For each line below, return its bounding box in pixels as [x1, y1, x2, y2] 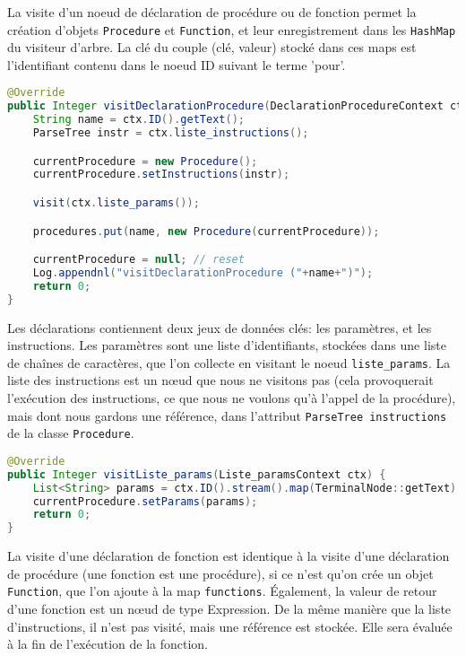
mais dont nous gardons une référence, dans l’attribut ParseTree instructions [7, 406, 447, 424]
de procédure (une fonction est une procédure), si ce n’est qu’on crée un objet [7, 564, 434, 582]
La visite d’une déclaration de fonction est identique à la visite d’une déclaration [7, 547, 450, 565]
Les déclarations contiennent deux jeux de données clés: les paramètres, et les [7, 318, 432, 337]
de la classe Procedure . [7, 424, 134, 442]
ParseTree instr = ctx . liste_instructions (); [32, 127, 309, 140]
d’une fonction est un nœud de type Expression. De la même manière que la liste [7, 599, 452, 617]
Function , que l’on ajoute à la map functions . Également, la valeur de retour [7, 582, 437, 600]
